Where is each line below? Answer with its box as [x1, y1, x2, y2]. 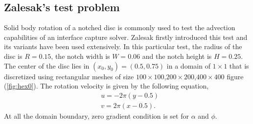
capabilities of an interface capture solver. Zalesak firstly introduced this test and [4, 32, 248, 42]
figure [227, 71, 244, 81]
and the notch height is [142, 51, 212, 61]
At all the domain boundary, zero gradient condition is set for [4, 110, 189, 121]
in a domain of [166, 60, 210, 71]
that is [229, 60, 249, 71]
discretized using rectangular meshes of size [4, 71, 134, 81]
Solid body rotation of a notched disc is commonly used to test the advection [4, 22, 235, 33]
